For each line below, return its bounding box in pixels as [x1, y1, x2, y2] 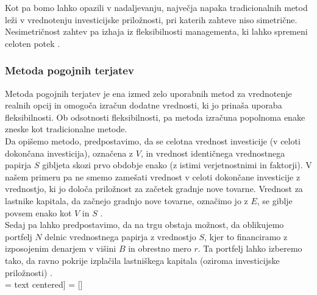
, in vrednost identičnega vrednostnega [140, 146, 285, 159]
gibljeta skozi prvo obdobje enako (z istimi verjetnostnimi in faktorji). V [42, 158, 312, 171]
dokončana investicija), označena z [5, 146, 134, 159]
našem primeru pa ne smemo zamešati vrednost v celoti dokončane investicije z [5, 170, 301, 183]
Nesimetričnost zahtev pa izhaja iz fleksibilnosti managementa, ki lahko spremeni [5, 25, 308, 38]
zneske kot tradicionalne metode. [5, 123, 127, 135]
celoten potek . [5, 37, 60, 49]
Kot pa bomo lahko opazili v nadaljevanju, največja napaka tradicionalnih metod [5, 1, 308, 13]
